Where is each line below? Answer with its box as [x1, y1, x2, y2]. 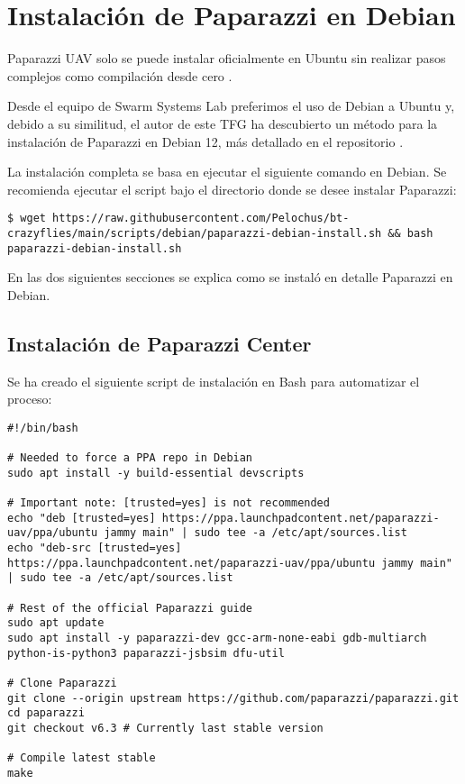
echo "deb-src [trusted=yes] [7, 542, 182, 555]
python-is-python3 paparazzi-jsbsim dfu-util [7, 646, 285, 660]
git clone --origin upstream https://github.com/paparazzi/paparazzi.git [7, 691, 460, 705]
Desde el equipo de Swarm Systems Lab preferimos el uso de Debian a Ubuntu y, [7, 96, 455, 115]
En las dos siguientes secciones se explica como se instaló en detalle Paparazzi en [7, 268, 453, 287]
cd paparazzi [7, 707, 85, 720]
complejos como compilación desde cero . [7, 66, 232, 85]
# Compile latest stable [7, 752, 156, 765]
